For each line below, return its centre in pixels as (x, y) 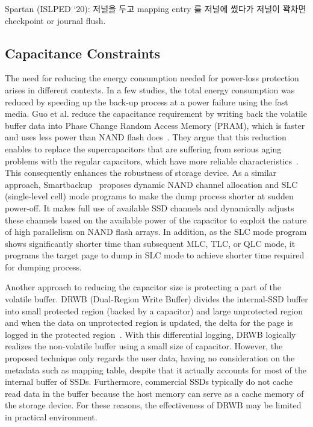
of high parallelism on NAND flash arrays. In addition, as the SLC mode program (156, 232)
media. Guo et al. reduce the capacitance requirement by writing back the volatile (156, 114)
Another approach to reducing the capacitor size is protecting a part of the (143, 287)
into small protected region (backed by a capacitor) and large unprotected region (154, 310)
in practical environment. (51, 417)
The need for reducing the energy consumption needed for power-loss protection (152, 78)
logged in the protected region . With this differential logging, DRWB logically (150, 334)
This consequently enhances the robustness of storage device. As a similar (141, 173)
